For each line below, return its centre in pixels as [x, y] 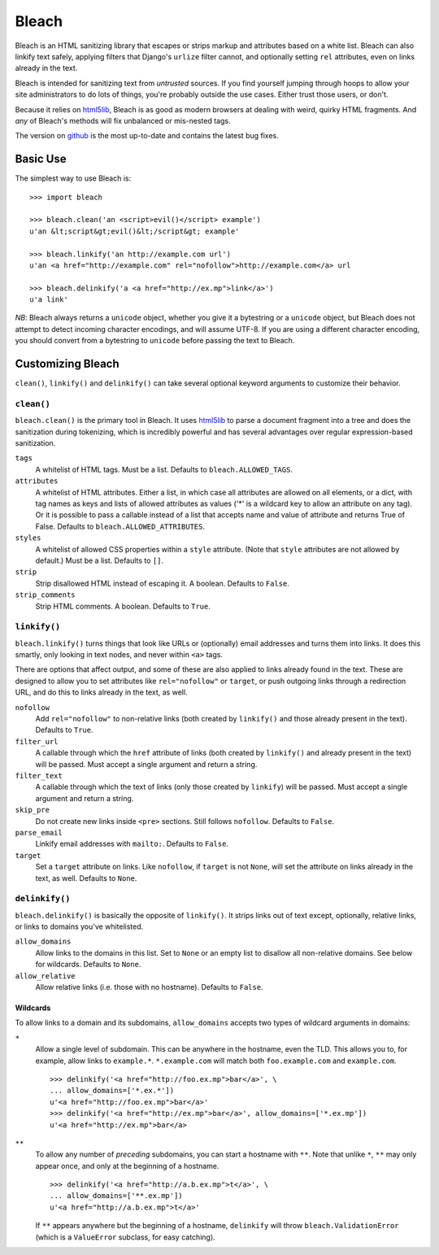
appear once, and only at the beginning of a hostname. [127, 1166]
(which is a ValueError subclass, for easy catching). [125, 1237]
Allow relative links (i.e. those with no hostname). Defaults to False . [149, 987]
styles [28, 538]
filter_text [39, 776]
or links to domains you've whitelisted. [79, 926]
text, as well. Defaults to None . [86, 878]
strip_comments [46, 595]
